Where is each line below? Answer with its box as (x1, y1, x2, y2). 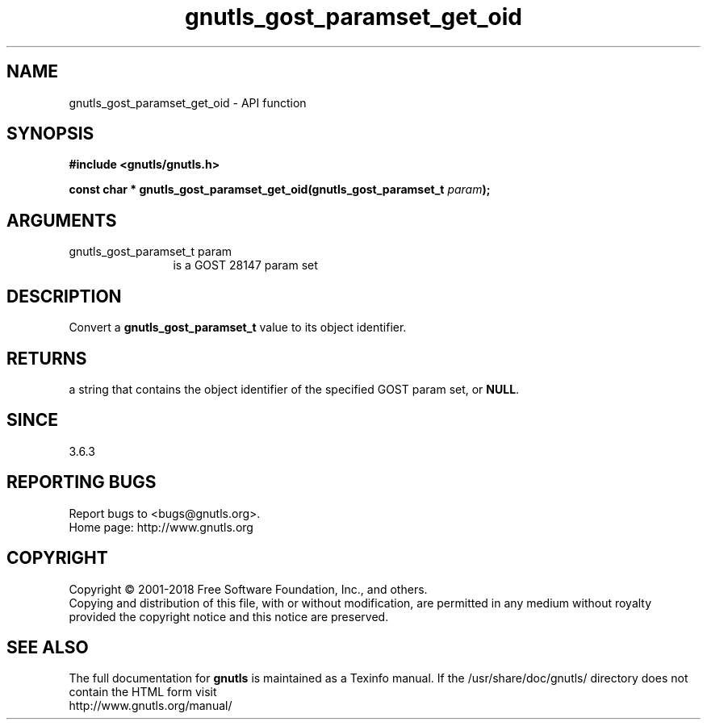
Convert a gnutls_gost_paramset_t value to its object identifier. (69, 320, 407, 335)
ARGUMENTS (6, 210, 117, 231)
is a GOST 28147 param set (173, 258, 318, 273)
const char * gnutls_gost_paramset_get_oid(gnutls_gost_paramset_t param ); (69, 182, 491, 197)
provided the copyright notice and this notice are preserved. (69, 609, 389, 624)
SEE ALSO (6, 636, 89, 657)
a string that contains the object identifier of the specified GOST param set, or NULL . (69, 382, 520, 396)
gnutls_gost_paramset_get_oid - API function (69, 95, 307, 110)
